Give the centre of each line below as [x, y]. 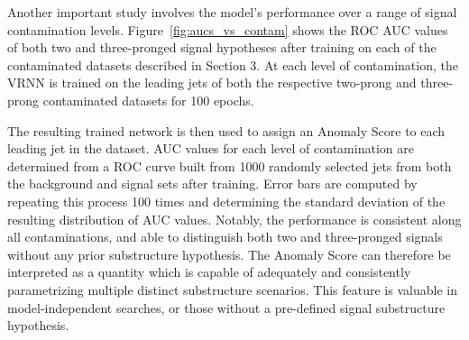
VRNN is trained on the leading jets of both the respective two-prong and [212, 83]
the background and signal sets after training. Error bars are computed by [212, 184]
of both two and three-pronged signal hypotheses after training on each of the [222, 47]
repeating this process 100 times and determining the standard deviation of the [226, 201]
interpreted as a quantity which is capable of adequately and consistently [209, 272]
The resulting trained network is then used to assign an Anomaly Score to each [226, 130]
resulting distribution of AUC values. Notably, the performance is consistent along [234, 219]
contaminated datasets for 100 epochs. [148, 100]
